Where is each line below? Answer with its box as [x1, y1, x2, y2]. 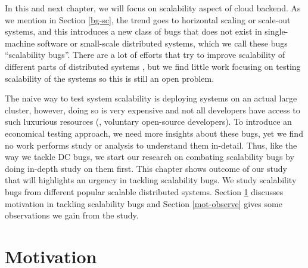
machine [5, 36, 35, 49]
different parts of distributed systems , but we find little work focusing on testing [5, 60, 301, 72]
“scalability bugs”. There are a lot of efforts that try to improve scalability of [5, 48, 285, 61]
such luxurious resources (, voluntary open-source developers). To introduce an [5, 115, 292, 128]
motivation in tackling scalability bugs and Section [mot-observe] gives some [5, 197, 282, 210]
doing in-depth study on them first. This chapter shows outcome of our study [5, 162, 287, 174]
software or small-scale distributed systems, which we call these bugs [37, 36, 288, 49]
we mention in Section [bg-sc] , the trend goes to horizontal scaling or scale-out [5, 13, 291, 26]
